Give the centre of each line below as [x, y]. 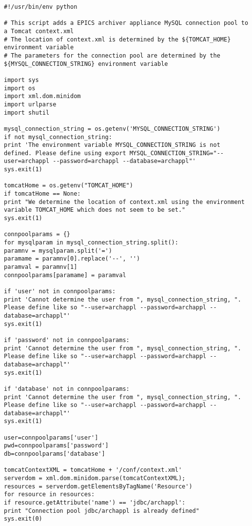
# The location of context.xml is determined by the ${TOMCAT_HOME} [117, 39]
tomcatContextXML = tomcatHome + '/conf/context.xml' [93, 470]
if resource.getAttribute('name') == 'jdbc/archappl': [95, 503]
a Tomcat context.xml [39, 31]
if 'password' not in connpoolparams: [67, 340]
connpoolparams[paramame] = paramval [65, 275]
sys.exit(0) [23, 519]
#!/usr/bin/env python [41, 7]
